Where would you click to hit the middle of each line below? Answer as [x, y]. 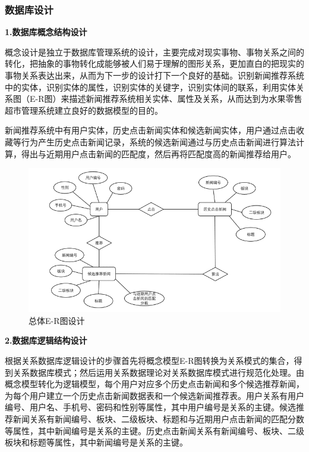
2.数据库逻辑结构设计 [46, 340]
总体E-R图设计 [57, 320]
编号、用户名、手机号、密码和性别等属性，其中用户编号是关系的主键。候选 [150, 407]
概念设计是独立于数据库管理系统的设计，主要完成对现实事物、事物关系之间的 [154, 52]
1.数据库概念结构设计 [46, 32]
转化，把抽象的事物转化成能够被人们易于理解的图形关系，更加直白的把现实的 [154, 63]
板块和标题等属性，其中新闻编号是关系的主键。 [96, 442]
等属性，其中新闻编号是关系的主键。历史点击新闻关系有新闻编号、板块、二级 [154, 430]
